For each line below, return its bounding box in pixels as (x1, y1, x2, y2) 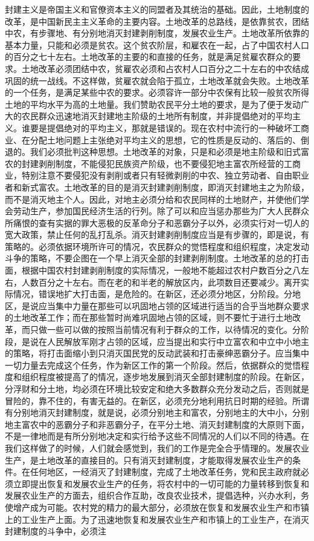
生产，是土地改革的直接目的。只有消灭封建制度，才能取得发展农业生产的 (5, 453, 292, 466)
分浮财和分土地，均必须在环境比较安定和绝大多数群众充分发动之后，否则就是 (5, 382, 309, 395)
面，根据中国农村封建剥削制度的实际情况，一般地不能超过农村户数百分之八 (5, 264, 301, 277)
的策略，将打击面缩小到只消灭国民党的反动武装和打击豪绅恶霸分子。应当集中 (5, 347, 309, 359)
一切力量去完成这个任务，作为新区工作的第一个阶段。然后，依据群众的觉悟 (5, 358, 301, 371)
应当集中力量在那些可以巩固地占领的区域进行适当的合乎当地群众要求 (38, 299, 309, 312)
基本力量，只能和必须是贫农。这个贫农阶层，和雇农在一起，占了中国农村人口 (5, 38, 309, 51)
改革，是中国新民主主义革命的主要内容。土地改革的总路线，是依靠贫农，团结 (5, 15, 309, 27)
